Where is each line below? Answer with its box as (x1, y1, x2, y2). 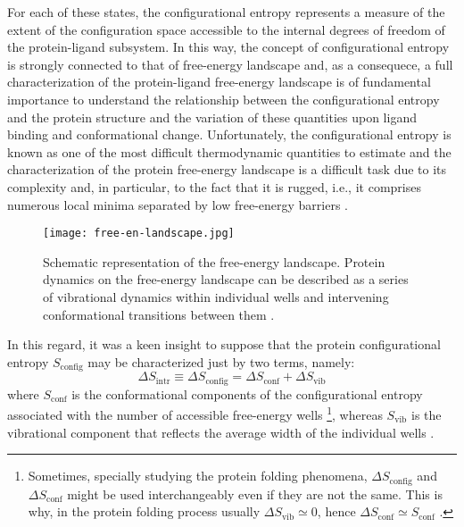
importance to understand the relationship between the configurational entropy (7, 89, 440, 108)
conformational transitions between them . (43, 305, 275, 323)
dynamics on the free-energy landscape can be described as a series (43, 270, 409, 289)
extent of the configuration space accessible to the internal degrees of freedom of (7, 20, 445, 38)
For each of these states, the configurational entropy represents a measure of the (7, 3, 445, 21)
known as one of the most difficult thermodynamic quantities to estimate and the (7, 142, 452, 161)
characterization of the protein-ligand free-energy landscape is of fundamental (7, 72, 431, 91)
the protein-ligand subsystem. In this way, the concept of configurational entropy (7, 38, 450, 56)
